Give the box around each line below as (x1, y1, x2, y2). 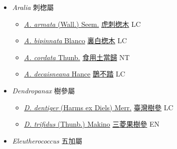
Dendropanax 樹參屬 (12, 85, 75, 95)
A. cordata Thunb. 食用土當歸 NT (24, 52, 130, 62)
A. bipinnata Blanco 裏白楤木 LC (24, 35, 127, 46)
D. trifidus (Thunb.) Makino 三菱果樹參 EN (24, 119, 160, 129)
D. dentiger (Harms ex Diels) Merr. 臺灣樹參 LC (24, 102, 174, 112)
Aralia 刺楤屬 (12, 2, 54, 12)
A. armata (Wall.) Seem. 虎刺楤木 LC (24, 18, 141, 29)
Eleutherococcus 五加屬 (12, 135, 82, 146)
